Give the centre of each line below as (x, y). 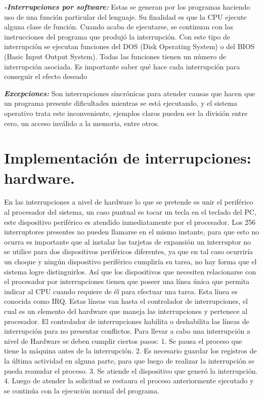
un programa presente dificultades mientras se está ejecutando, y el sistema (121, 103)
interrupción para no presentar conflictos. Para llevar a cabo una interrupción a (127, 331)
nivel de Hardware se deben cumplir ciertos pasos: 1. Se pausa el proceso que (123, 341)
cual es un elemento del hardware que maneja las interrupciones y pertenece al (126, 311)
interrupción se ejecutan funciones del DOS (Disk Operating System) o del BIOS (129, 46)
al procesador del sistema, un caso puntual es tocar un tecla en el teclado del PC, (130, 212)
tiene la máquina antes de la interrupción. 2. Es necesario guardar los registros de (130, 351)
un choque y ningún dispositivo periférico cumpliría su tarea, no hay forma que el (130, 261)
